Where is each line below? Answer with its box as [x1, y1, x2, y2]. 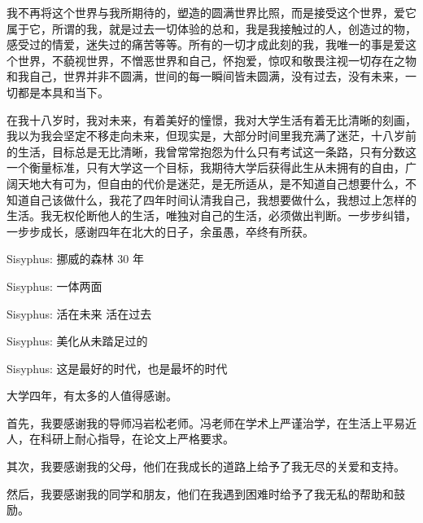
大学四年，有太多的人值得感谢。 [7, 387, 177, 404]
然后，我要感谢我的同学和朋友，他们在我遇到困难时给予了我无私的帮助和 [7, 485, 394, 502]
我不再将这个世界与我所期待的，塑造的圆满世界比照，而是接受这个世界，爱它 [7, 4, 416, 20]
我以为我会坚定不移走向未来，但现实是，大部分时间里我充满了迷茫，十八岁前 [7, 127, 416, 144]
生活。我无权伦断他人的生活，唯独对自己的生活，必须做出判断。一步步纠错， [7, 207, 416, 224]
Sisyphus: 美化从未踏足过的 [7, 332, 148, 349]
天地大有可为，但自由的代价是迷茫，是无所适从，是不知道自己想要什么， [17, 174, 405, 191]
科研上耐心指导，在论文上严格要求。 [40, 430, 234, 447]
